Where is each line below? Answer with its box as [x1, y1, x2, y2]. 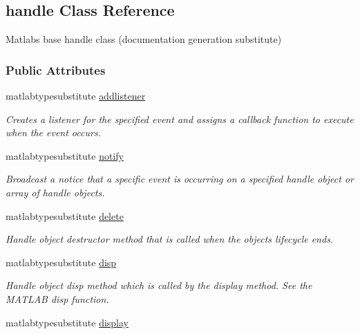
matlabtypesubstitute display [6, 315, 129, 329]
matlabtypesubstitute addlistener [6, 89, 146, 103]
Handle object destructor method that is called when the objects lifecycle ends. [6, 232, 334, 246]
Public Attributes [6, 61, 106, 78]
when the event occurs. [6, 125, 101, 140]
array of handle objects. [6, 185, 105, 199]
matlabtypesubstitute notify [6, 148, 124, 163]
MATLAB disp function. [6, 291, 109, 306]
